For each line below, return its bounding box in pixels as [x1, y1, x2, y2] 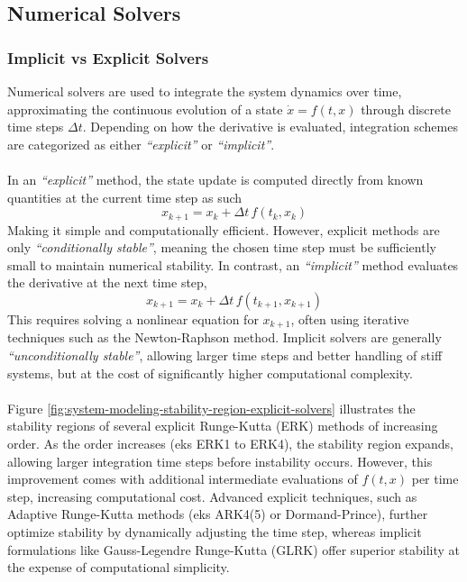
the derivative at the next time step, [7, 273, 207, 292]
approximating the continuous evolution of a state [7, 99, 283, 118]
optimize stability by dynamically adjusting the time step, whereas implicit [7, 522, 422, 541]
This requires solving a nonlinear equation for [7, 309, 259, 328]
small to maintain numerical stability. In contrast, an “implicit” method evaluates [7, 255, 459, 274]
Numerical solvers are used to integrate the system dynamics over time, [7, 82, 402, 100]
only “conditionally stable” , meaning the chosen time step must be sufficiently [7, 238, 436, 257]
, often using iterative [290, 309, 409, 328]
